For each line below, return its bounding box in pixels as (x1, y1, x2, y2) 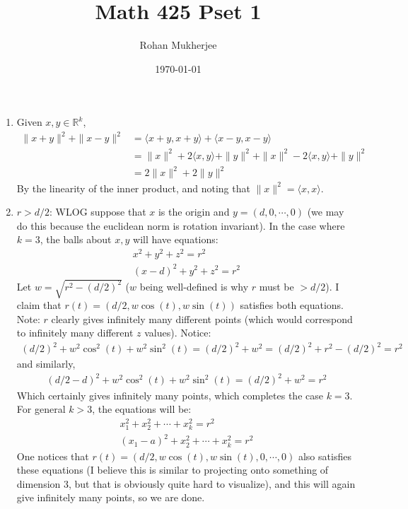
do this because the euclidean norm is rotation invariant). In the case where (16, 218, 345, 233)
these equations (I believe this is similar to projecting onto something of (16, 462, 329, 477)
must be (259, 279, 294, 293)
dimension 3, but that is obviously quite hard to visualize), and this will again (16, 476, 356, 491)
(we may (307, 204, 344, 219)
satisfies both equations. (240, 298, 344, 312)
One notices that (16, 448, 89, 463)
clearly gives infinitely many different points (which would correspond (51, 311, 353, 326)
